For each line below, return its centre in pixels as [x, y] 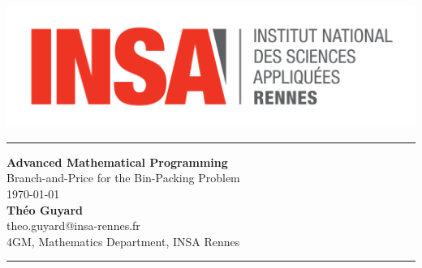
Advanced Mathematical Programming [117, 162]
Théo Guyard [45, 209]
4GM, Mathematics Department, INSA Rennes [123, 241]
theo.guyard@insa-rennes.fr [73, 225]
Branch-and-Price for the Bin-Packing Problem [123, 178]
